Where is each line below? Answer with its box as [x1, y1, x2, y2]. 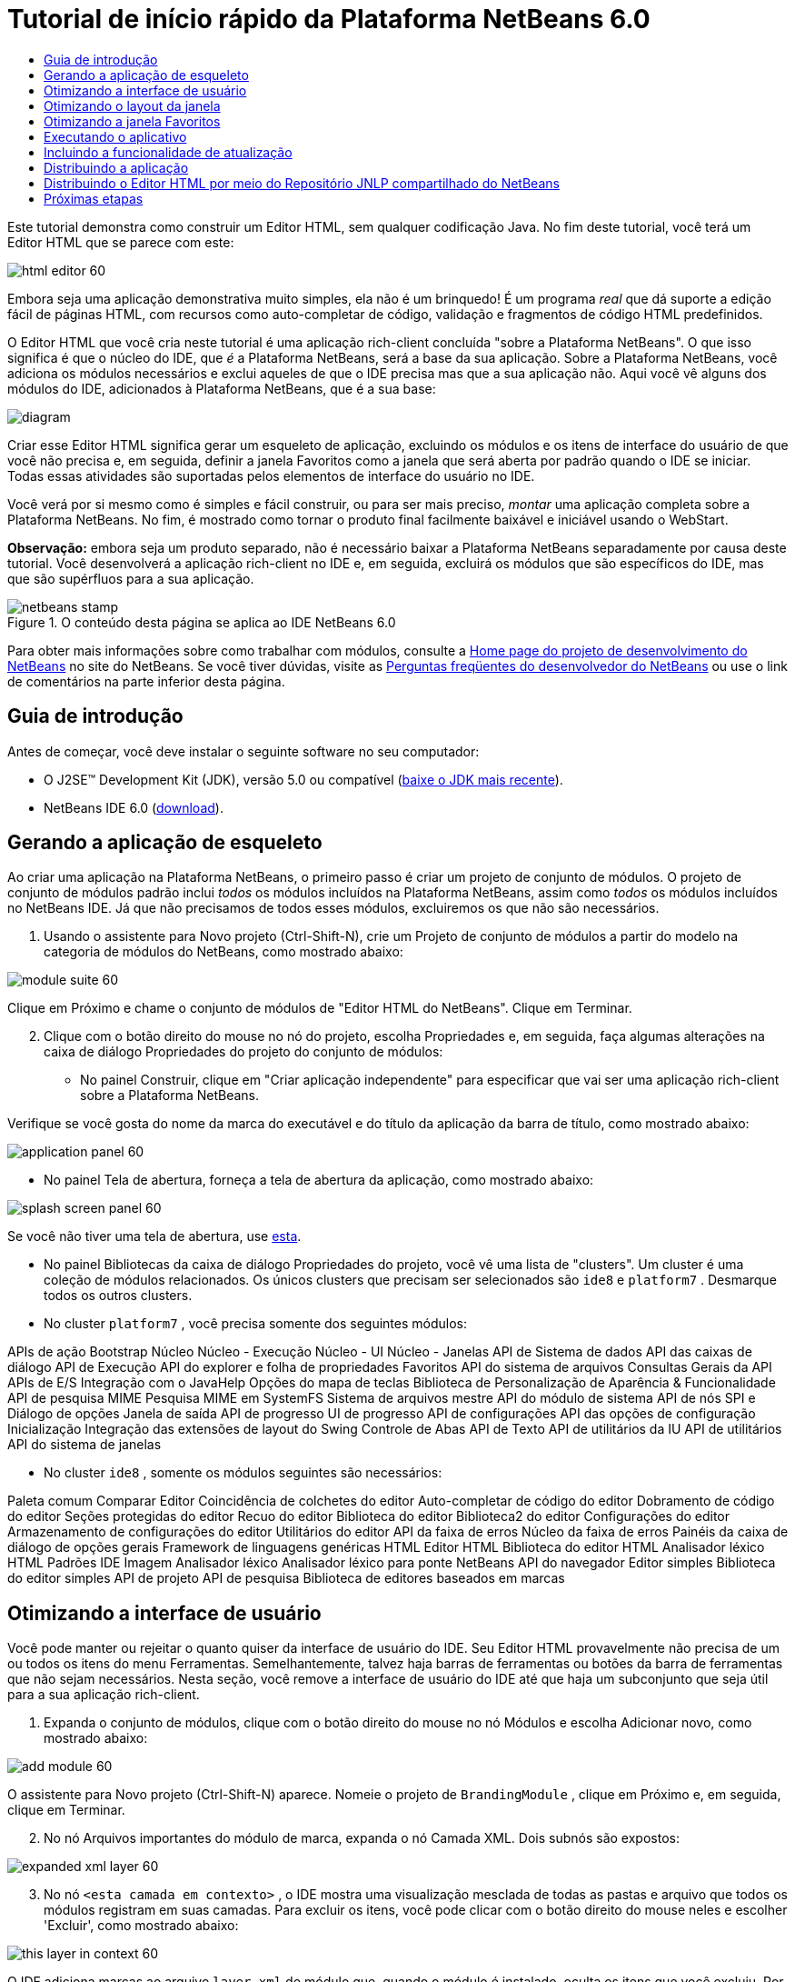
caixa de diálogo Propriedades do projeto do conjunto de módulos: [44, 1044, 443, 1060]
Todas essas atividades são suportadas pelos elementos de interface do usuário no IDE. [7, 467, 535, 484]
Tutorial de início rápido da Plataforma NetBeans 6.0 [7, 4, 651, 35]
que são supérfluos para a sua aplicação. [7, 570, 254, 586]
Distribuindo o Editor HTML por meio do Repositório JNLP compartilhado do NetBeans [44, 175, 560, 191]
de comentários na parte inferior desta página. [7, 673, 285, 689]
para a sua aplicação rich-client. [7, 1687, 200, 1703]
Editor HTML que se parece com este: [7, 234, 234, 250]
